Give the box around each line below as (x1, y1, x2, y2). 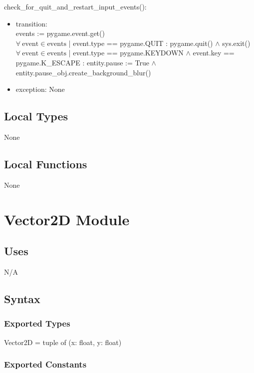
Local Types (4, 108, 68, 124)
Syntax (4, 291, 40, 306)
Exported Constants (4, 358, 87, 371)
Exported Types (4, 317, 70, 330)
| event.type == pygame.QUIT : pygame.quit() (68, 37, 213, 48)
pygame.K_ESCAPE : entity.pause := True (15, 57, 149, 67)
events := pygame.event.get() (15, 28, 105, 38)
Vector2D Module (4, 209, 130, 229)
